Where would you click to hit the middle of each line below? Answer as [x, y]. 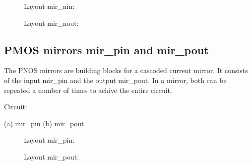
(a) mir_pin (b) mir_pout [44, 123]
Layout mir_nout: [51, 23]
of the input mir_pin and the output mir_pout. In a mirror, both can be [115, 80]
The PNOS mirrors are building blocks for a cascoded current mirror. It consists [126, 70]
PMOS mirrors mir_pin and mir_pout [106, 49]
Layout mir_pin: [49, 140]
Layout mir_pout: [52, 156]
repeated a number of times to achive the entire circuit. [88, 90]
